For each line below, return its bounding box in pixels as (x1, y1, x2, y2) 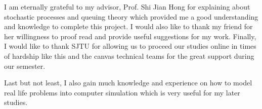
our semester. (4, 60, 46, 71)
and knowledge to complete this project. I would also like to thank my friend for (4, 21, 253, 32)
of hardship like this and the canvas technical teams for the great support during (4, 50, 254, 61)
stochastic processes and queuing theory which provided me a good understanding (4, 11, 258, 22)
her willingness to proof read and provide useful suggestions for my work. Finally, (4, 31, 256, 41)
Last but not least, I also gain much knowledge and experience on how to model (4, 77, 252, 88)
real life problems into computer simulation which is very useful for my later (4, 87, 240, 97)
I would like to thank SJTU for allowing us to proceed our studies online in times (4, 41, 256, 51)
